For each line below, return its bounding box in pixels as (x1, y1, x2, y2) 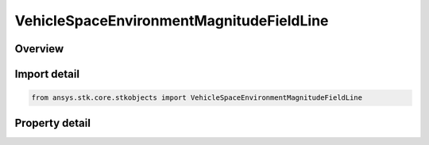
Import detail (14, 67, 79, 81)
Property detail (14, 116, 91, 130)
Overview (14, 42, 64, 55)
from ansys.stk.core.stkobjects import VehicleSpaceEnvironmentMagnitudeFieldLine (31, 93, 363, 102)
